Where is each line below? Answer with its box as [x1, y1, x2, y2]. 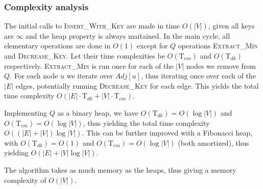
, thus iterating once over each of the [140, 70, 256, 81]
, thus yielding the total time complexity [83, 117, 210, 128]
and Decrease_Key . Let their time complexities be [4, 50, 165, 61]
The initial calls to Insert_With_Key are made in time [4, 20, 180, 31]
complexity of [4, 174, 46, 185]
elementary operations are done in [4, 40, 111, 51]
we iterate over [66, 70, 113, 81]
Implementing [4, 107, 47, 118]
